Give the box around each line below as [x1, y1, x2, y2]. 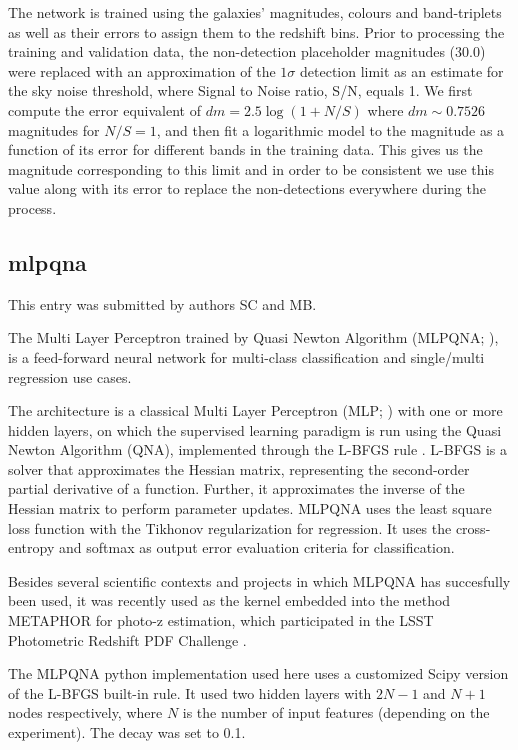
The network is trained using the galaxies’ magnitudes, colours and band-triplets [8, 2, 502, 22]
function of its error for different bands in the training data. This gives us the [8, 139, 483, 160]
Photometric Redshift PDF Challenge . [8, 629, 247, 650]
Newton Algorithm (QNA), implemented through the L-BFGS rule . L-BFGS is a [8, 439, 507, 460]
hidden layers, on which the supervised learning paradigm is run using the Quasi [8, 419, 502, 440]
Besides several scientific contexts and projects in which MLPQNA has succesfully [8, 570, 511, 591]
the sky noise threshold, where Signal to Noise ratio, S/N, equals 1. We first [8, 80, 473, 101]
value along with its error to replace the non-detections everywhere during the [8, 178, 486, 199]
